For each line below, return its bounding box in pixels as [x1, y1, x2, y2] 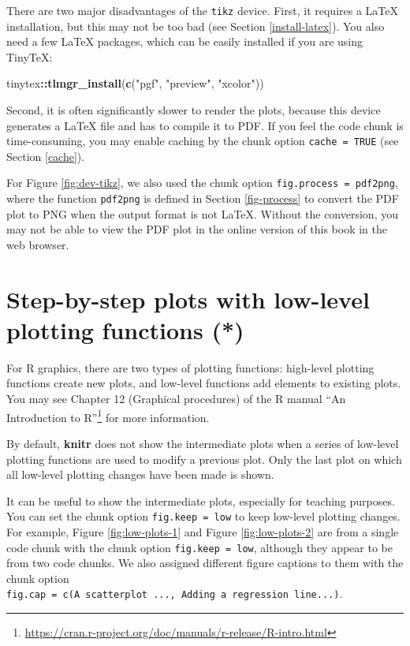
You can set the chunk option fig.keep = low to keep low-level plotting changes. [6, 508, 401, 525]
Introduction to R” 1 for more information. [6, 406, 210, 425]
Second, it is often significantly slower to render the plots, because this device [6, 102, 381, 118]
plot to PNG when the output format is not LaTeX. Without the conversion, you [6, 205, 398, 222]
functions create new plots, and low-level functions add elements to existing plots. [6, 375, 401, 391]
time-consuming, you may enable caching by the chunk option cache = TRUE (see [6, 133, 399, 149]
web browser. [6, 236, 69, 252]
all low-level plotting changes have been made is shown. [6, 466, 274, 483]
